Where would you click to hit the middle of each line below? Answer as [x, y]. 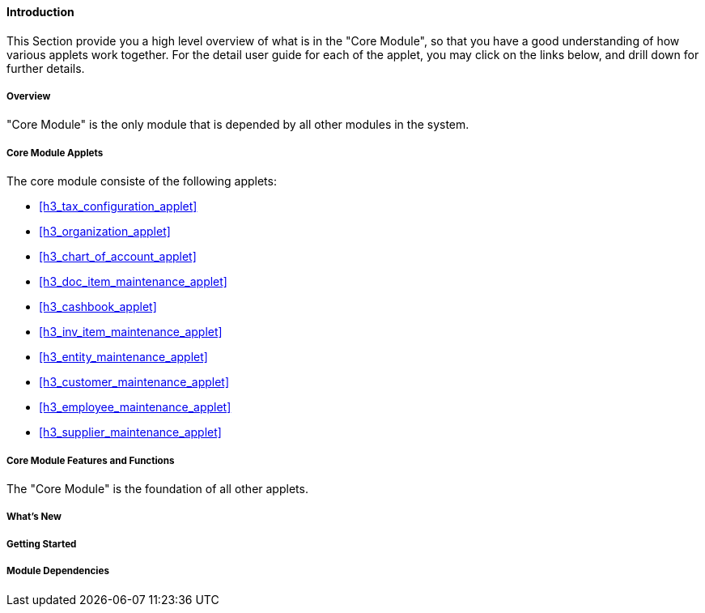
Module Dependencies [58, 571]
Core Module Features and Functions [91, 460]
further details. [46, 68]
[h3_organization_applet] [105, 232]
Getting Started [42, 544]
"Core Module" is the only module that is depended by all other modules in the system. [238, 125]
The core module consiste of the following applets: [142, 181]
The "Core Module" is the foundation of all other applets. [157, 488]
